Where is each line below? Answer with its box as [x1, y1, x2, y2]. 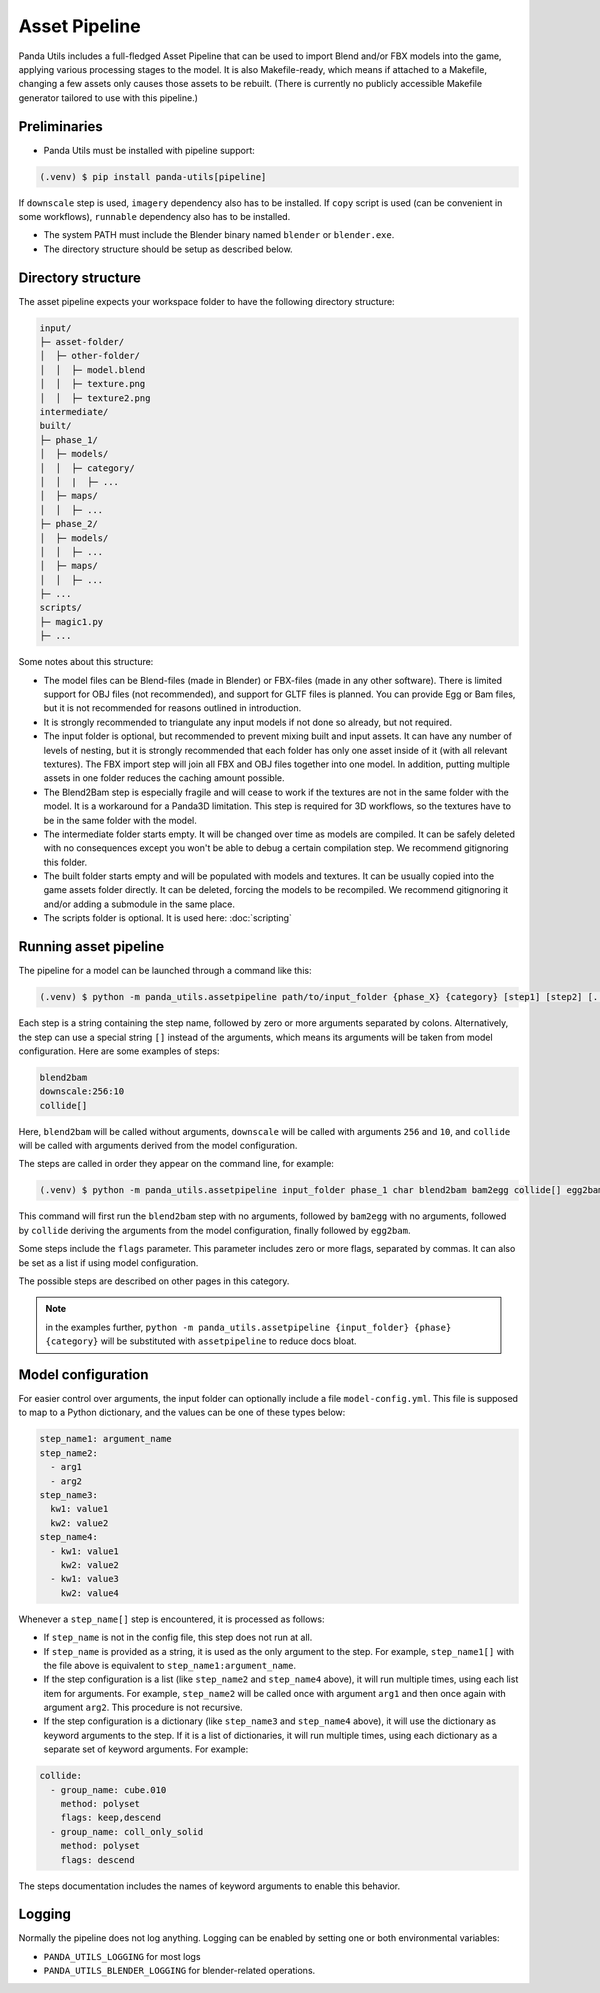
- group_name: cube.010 [50, 1784, 167, 1795]
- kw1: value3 [50, 1573, 120, 1585]
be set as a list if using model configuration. [18, 1256, 199, 1269]
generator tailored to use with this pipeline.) [18, 91, 199, 104]
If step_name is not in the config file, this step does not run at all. [43, 1631, 313, 1644]
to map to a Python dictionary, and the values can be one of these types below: [18, 1406, 346, 1419]
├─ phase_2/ [39, 518, 99, 530]
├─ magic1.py [39, 616, 104, 627]
